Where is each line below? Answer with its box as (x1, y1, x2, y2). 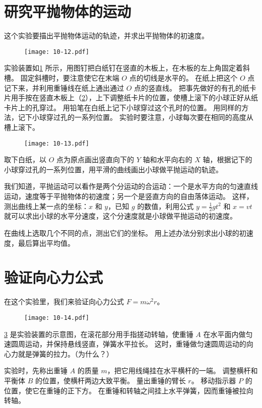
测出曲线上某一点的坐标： (4, 200, 89, 211)
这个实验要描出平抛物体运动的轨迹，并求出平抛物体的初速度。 (4, 30, 209, 41)
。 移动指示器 (191, 375, 236, 385)
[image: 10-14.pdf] (24, 314, 89, 321)
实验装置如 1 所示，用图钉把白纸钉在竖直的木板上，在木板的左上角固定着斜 (4, 62, 250, 73)
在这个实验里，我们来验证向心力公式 (4, 296, 124, 307)
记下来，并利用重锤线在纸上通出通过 (4, 82, 124, 93)
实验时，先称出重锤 (4, 365, 68, 376)
